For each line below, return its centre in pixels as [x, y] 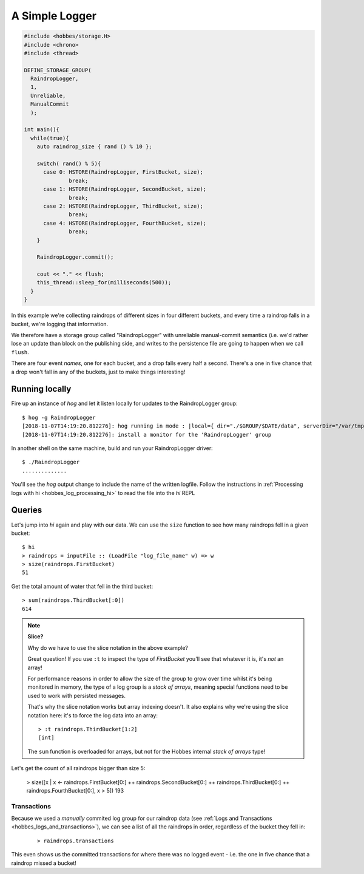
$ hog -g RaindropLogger [59, 417]
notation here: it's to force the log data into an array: [93, 715]
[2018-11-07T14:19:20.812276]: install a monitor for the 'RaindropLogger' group [147, 435]
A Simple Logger [54, 16]
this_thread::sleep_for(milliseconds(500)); [104, 283]
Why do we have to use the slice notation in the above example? [108, 647]
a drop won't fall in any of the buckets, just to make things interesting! [98, 372]
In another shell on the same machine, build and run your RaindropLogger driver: [112, 448]
